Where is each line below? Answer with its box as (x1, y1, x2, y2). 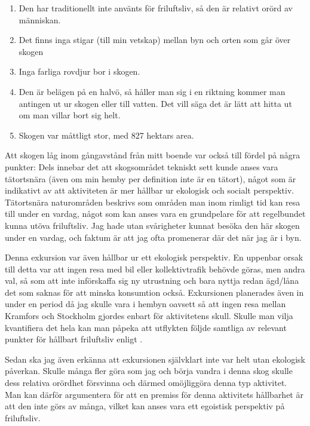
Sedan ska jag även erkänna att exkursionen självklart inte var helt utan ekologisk (5, 353, 305, 365)
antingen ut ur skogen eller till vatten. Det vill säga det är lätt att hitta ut (19, 97, 292, 109)
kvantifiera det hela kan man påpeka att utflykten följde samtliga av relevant (5, 321, 287, 333)
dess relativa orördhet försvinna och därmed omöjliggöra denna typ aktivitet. (5, 376, 287, 389)
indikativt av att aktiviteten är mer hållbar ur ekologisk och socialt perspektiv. (5, 184, 294, 197)
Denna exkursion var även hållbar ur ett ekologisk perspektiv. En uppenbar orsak (5, 251, 303, 263)
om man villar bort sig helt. (19, 109, 121, 121)
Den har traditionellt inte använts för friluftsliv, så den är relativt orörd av (19, 2, 293, 14)
